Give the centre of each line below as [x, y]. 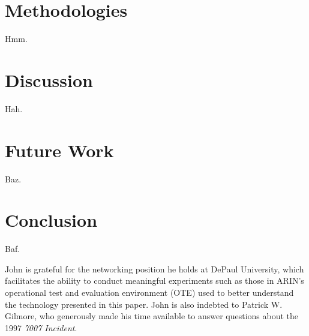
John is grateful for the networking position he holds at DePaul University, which [154, 268]
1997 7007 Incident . [41, 327]
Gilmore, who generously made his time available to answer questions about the [152, 316]
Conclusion [51, 220]
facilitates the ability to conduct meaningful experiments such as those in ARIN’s [154, 280]
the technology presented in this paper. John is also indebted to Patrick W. [144, 304]
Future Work [59, 150]
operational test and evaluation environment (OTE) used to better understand [149, 292]
